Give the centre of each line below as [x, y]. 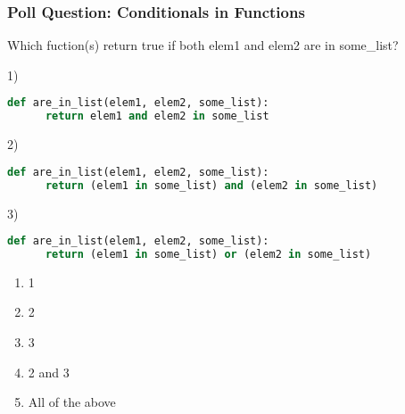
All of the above [72, 402]
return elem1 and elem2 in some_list [157, 116]
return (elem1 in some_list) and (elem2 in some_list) [211, 185]
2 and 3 [49, 372]
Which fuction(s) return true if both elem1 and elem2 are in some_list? [203, 45]
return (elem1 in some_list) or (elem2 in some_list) [208, 254]
